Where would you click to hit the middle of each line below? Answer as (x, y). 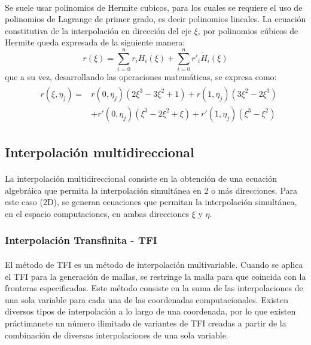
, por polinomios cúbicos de (248, 30)
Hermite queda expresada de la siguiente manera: (95, 42)
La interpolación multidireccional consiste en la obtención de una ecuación (141, 178)
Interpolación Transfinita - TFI (81, 240)
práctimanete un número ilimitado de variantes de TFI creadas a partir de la (146, 323)
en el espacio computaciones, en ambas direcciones (97, 213)
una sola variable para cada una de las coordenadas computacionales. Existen (147, 299)
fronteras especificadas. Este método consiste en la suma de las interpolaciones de (154, 288)
